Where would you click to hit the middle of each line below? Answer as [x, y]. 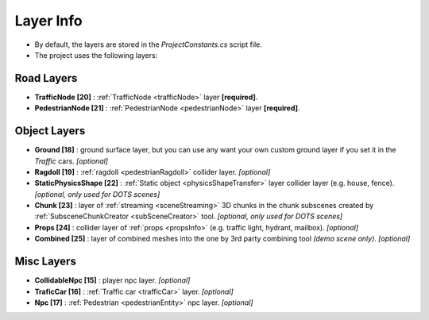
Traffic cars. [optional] [71, 161]
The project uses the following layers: [96, 55]
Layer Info [48, 21]
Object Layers [50, 131]
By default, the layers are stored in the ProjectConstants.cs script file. [148, 44]
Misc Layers [46, 262]
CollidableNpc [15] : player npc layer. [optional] [112, 280]
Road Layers [46, 78]
